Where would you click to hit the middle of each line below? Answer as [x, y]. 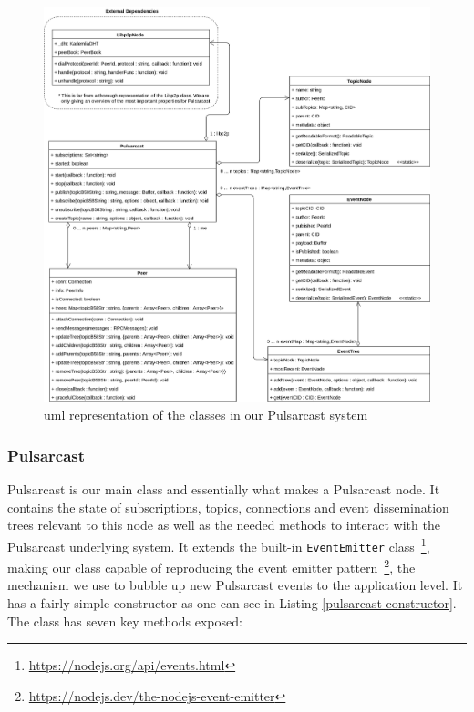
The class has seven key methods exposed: [125, 620]
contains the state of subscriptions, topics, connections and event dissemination [228, 507]
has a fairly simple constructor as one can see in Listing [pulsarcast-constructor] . [232, 603]
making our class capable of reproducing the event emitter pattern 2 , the [211, 566]
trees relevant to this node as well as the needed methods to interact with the [224, 525]
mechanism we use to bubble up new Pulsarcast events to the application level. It [235, 585]
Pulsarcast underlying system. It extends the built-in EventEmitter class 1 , [219, 544]
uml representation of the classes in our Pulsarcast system [206, 415]
